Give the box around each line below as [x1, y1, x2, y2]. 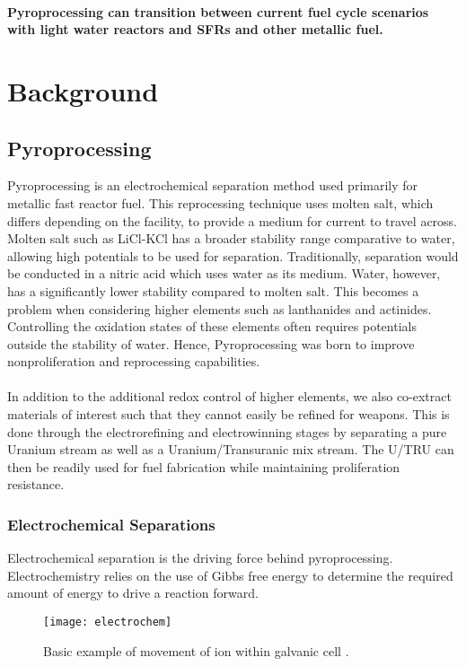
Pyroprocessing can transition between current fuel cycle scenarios [7, 2, 429, 21]
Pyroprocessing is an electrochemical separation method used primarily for [7, 176, 418, 195]
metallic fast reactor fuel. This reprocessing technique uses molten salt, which [7, 193, 434, 212]
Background [7, 72, 159, 109]
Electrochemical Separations [7, 513, 215, 535]
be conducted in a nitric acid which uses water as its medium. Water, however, [7, 264, 441, 283]
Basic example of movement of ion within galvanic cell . [43, 641, 349, 660]
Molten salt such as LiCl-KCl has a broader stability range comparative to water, [7, 229, 455, 248]
